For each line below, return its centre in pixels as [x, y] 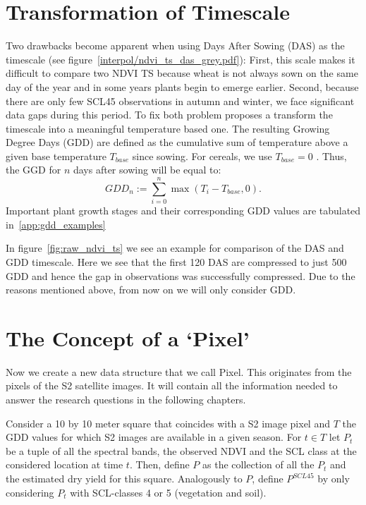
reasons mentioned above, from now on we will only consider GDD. [151, 290]
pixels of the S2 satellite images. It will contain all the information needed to [172, 385]
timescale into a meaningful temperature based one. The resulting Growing [168, 128]
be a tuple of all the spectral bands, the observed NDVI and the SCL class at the [181, 450]
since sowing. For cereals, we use [202, 156]
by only [334, 479]
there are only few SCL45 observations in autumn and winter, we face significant [180, 101]
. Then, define [159, 464]
